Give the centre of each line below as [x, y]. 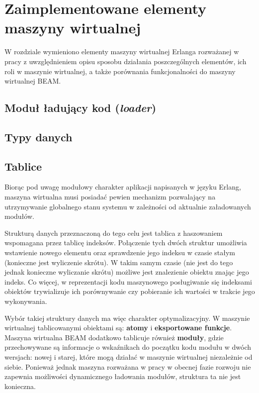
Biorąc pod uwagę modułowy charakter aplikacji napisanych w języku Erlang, [123, 187]
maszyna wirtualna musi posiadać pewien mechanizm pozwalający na [110, 197]
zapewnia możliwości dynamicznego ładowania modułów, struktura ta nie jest [123, 376]
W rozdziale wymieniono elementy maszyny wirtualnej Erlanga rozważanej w [122, 51]
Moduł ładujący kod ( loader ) [81, 108]
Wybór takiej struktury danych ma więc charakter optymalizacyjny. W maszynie [127, 318]
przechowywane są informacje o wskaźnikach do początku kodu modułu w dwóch [128, 347]
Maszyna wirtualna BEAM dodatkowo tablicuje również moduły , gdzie [114, 337]
